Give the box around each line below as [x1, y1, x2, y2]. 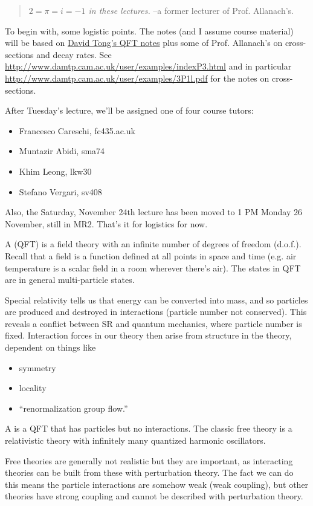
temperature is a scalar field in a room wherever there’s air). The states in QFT [5, 261, 301, 274]
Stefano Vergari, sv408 [19, 185, 102, 198]
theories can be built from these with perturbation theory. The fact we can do [5, 466, 294, 479]
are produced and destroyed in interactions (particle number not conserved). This [5, 305, 307, 318]
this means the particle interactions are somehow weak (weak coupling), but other [5, 478, 309, 490]
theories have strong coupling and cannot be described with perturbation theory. [5, 490, 303, 502]
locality [19, 381, 47, 394]
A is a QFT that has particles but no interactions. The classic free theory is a [5, 422, 292, 435]
